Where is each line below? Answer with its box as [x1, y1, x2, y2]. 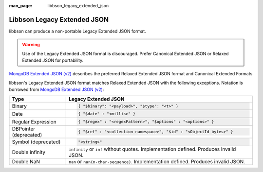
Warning [22, 42, 40, 48]
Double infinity [12, 149, 46, 155]
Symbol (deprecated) [12, 138, 61, 145]
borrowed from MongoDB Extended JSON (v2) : [9, 86, 104, 92]
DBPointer [12, 125, 36, 132]
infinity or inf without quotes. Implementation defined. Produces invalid [68, 146, 236, 153]
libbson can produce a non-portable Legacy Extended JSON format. [9, 28, 146, 34]
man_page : [9, 3, 33, 8]
